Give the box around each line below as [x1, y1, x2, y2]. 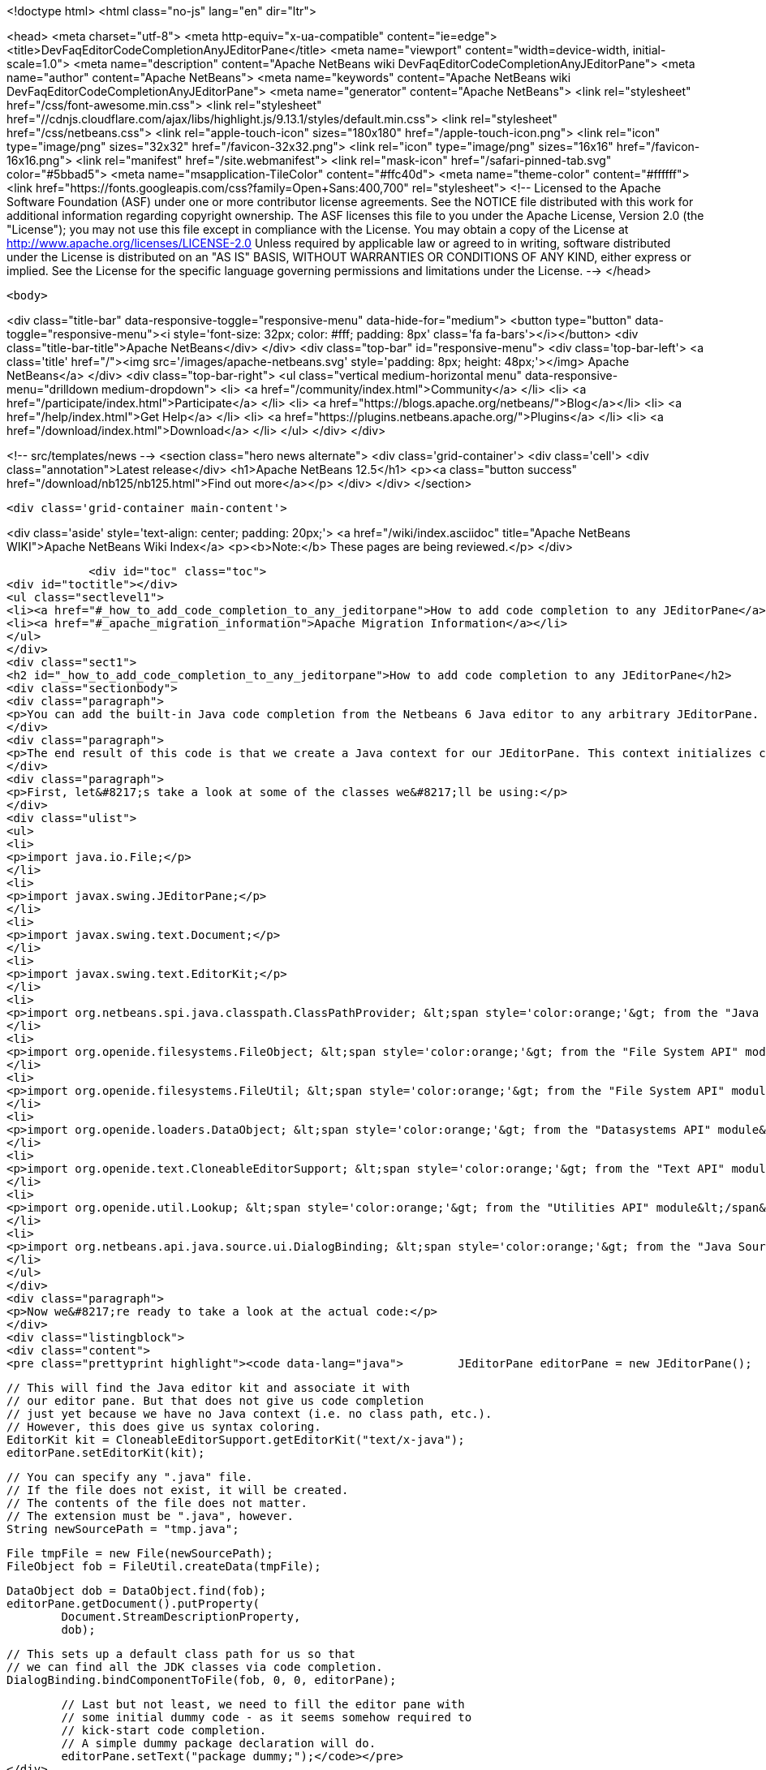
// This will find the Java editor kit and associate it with [6, 1381, 411, 1394]
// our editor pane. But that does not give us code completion [6, 1394, 424, 1407]
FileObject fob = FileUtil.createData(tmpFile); [6, 1560, 321, 1573]
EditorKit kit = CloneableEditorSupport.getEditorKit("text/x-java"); [6, 1433, 465, 1446]
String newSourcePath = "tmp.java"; [6, 1522, 239, 1535]
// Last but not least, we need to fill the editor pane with [61, 1698, 465, 1711]
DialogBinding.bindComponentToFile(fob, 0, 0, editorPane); [6, 1673, 397, 1686]
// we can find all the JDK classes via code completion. [6, 1660, 383, 1673]
